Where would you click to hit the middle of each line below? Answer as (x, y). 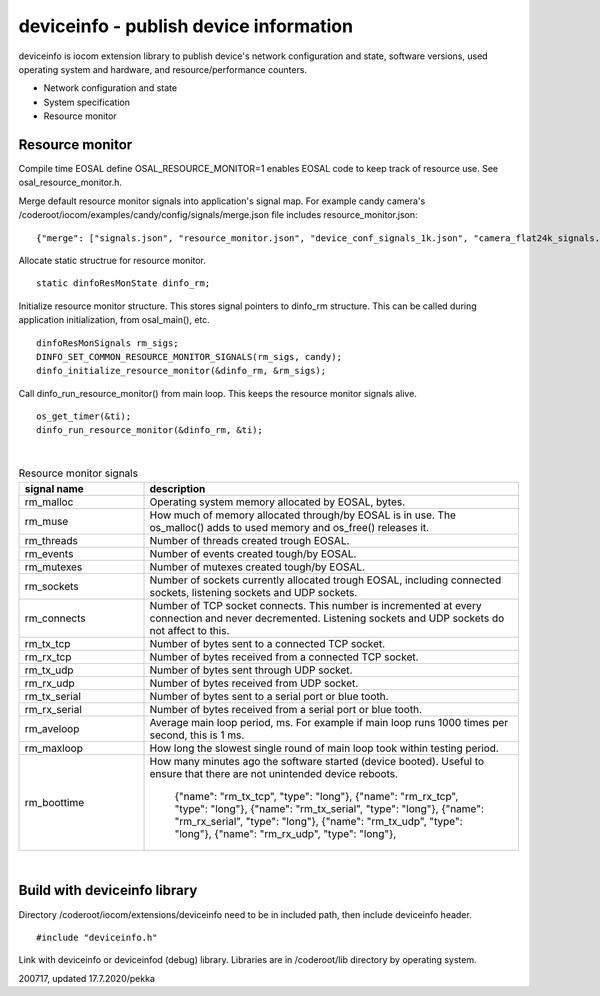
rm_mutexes (53, 567)
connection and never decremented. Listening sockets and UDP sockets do (327, 618)
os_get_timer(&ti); (84, 416)
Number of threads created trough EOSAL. (249, 540)
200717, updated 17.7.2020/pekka (86, 978)
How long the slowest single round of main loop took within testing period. (324, 748)
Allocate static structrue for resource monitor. (112, 260)
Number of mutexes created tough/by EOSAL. (257, 567)
